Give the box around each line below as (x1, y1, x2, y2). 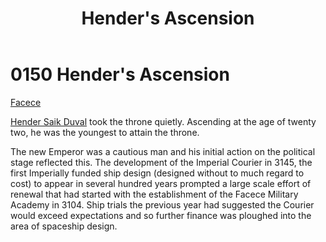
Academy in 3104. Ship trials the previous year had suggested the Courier (10, 198, 315, 211)
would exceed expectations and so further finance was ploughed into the (10, 209, 312, 221)
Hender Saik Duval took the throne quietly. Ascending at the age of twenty (10, 115, 317, 127)
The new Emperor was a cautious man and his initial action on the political (10, 145, 316, 157)
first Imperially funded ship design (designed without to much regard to (10, 167, 305, 179)
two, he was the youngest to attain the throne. (10, 126, 200, 138)
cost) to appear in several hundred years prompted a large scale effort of (10, 177, 312, 189)
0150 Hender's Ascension (10, 63, 230, 86)
